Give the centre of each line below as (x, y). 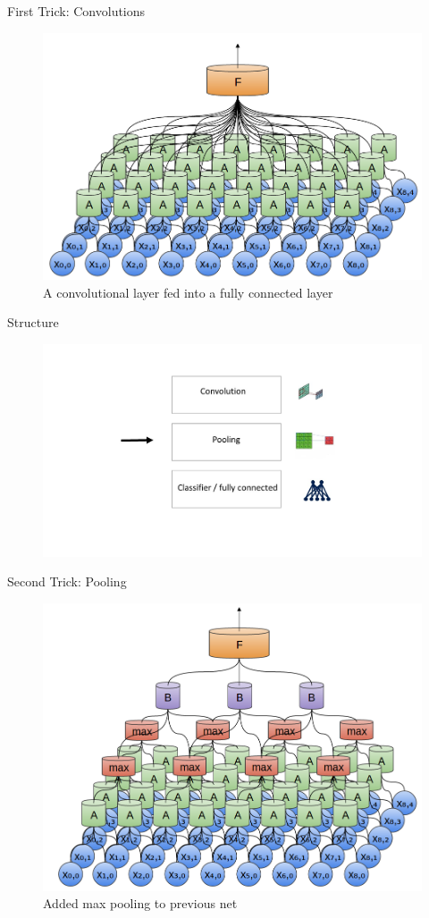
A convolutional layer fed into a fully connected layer (188, 292)
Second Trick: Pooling (67, 581)
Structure (33, 322)
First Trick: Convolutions (76, 11)
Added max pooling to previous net (140, 903)
